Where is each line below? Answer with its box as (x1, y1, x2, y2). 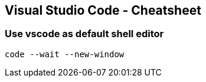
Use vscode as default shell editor (5, 28, 164, 40)
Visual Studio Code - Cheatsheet (5, 3, 201, 18)
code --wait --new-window (5, 49, 125, 59)
